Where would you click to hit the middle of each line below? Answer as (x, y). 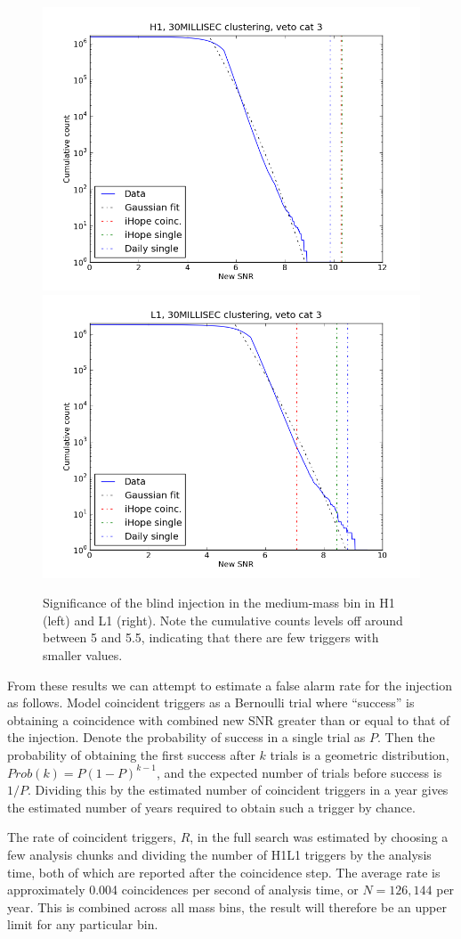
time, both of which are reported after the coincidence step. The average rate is (224, 872)
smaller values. (83, 654)
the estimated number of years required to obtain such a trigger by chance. (211, 807)
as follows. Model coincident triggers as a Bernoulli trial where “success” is (211, 702)
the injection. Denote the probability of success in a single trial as (186, 737)
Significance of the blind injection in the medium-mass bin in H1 (219, 603)
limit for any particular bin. (83, 924)
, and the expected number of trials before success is (299, 772)
